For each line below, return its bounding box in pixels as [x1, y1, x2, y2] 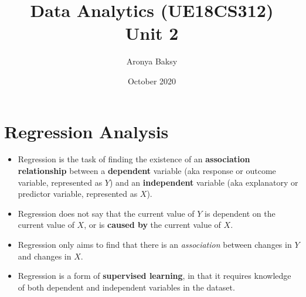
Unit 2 [125, 21, 179, 45]
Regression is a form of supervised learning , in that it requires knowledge [18, 269, 291, 282]
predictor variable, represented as [18, 187, 138, 200]
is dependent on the [205, 207, 276, 219]
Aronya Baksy [126, 55, 178, 67]
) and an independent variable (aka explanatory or [109, 176, 298, 188]
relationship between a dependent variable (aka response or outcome [18, 165, 276, 177]
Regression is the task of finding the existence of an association [18, 153, 250, 165]
